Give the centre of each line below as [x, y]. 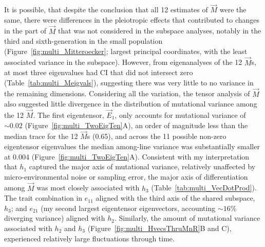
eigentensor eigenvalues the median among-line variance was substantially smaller [132, 146]
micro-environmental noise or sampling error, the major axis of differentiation [126, 176]
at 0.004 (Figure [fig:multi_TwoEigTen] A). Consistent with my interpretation [127, 156]
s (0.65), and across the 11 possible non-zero [157, 136]
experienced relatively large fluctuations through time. [89, 238]
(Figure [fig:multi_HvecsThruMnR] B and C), [159, 228]
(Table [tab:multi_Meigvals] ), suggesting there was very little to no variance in [129, 82]
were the [233, 10]
